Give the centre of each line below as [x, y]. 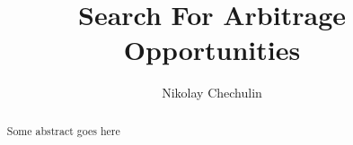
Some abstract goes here [63, 130]
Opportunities [212, 50]
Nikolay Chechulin [212, 93]
